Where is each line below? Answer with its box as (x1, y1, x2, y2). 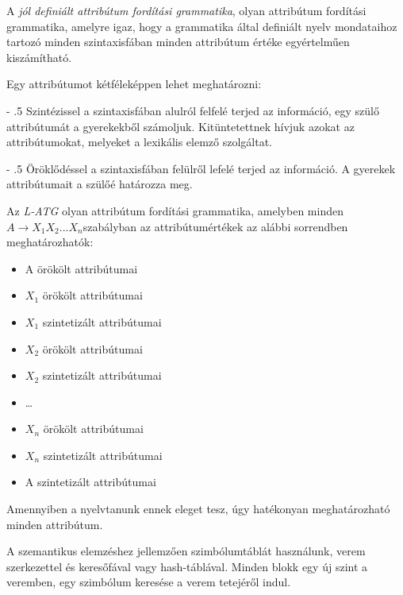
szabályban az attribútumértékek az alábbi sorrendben (83, 218, 348, 234)
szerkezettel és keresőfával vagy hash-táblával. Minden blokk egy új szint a (6, 558, 368, 574)
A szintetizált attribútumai (25, 473, 156, 490)
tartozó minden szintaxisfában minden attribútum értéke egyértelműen (6, 33, 350, 50)
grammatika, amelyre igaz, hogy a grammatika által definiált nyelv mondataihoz (6, 17, 397, 34)
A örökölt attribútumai (25, 260, 138, 276)
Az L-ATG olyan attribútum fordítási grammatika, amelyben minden (6, 202, 344, 218)
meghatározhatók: (6, 234, 94, 250)
